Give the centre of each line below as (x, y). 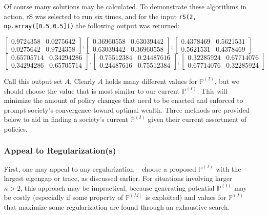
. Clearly (83, 81)
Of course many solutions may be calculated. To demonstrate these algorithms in (125, 6)
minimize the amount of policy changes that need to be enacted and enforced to (124, 100)
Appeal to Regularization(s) (60, 150)
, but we (227, 81)
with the (228, 168)
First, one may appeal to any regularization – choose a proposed (100, 168)
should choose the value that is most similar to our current (92, 90)
